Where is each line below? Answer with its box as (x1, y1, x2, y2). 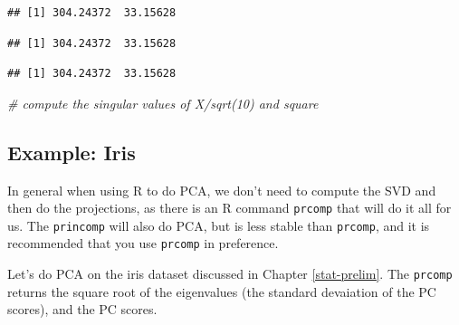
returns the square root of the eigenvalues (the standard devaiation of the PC (7, 282, 436, 301)
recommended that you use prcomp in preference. (7, 234, 279, 253)
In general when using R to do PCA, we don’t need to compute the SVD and (7, 180, 436, 199)
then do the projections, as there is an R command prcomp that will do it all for (7, 198, 452, 217)
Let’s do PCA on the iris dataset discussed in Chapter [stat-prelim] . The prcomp (7, 264, 453, 283)
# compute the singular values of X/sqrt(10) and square (7, 93, 319, 112)
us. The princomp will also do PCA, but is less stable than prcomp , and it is (7, 215, 430, 234)
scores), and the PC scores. (7, 300, 158, 319)
